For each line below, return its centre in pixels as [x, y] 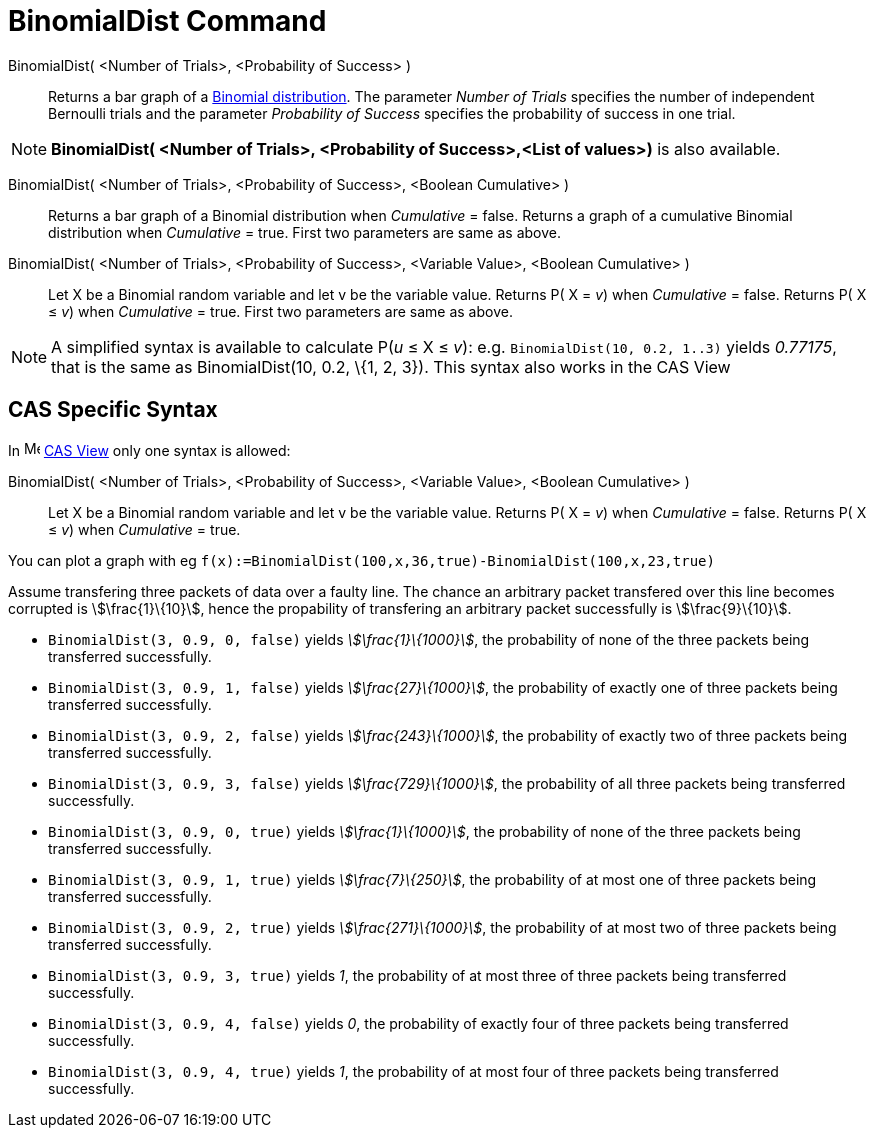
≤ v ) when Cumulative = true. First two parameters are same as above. [280, 311]
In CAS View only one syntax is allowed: [149, 450]
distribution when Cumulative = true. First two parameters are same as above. [304, 232]
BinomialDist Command [167, 21]
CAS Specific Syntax [113, 410]
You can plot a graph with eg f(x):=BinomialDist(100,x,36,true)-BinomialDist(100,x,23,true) [361, 560]
